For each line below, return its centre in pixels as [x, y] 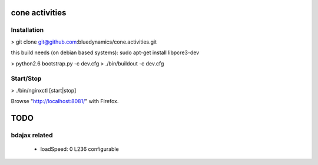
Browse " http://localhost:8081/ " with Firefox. [65, 101]
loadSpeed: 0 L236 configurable [79, 149]
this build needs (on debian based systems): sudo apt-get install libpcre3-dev [105, 52]
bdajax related [32, 135]
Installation [27, 30]
